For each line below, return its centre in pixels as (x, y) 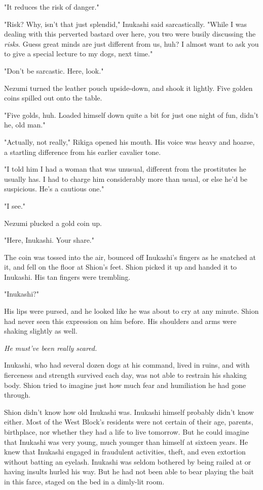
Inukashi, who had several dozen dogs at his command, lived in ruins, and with (127, 365)
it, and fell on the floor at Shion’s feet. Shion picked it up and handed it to (121, 267)
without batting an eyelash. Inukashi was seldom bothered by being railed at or (128, 461)
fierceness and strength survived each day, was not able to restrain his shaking (125, 375)
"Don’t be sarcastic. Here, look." (54, 70)
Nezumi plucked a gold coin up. (53, 223)
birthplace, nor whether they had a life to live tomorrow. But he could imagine (127, 432)
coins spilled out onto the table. (53, 98)
